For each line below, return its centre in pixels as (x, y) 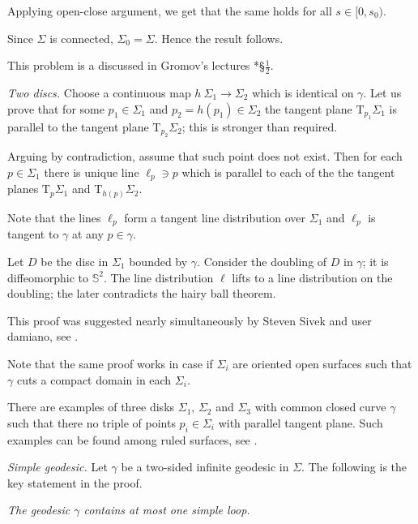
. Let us (382, 93)
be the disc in (75, 262)
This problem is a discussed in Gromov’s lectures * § (136, 65)
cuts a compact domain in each (94, 379)
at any (87, 234)
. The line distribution (158, 277)
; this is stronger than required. (260, 127)
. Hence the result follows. (219, 38)
